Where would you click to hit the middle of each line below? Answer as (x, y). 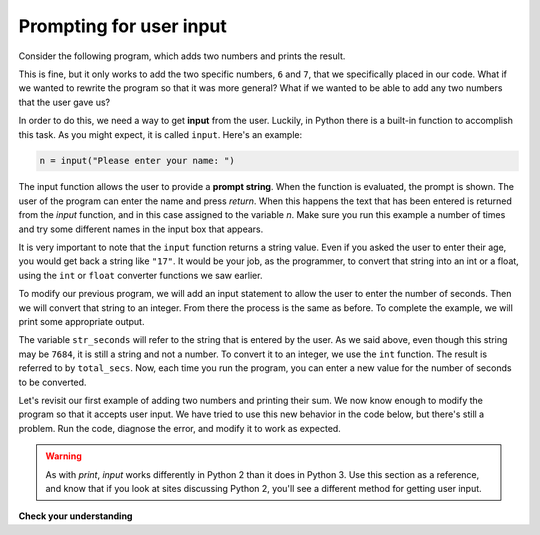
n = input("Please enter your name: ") (137, 161)
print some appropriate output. (81, 321)
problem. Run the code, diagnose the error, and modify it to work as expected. (180, 428)
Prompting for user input (122, 26)
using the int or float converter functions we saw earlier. (140, 275)
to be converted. (52, 382)
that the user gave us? (64, 102)
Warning (63, 456)
